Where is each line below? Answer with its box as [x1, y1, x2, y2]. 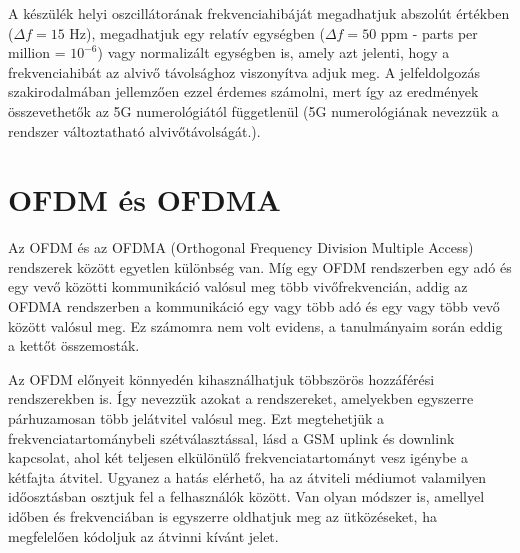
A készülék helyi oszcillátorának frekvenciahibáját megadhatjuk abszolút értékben [8, 3, 510, 23]
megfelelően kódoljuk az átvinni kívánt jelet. [8, 525, 279, 546]
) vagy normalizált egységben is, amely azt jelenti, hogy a [97, 42, 450, 63]
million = [8, 42, 66, 63]
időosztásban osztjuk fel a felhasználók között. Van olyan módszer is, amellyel [8, 486, 485, 507]
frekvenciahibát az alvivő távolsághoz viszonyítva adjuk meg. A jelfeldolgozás [8, 61, 480, 82]
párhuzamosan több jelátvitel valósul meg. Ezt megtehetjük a [8, 408, 385, 429]
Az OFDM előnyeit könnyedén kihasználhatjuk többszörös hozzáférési [8, 368, 435, 389]
